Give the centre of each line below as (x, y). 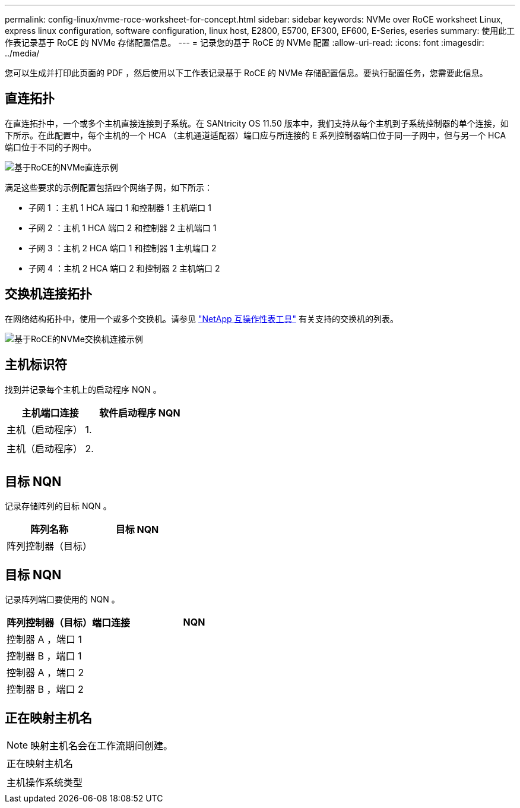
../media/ (22, 53)
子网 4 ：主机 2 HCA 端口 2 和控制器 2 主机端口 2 (124, 268)
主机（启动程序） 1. (49, 429)
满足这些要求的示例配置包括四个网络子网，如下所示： (109, 187)
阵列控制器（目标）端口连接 (69, 623)
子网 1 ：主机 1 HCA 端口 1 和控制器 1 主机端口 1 (120, 207)
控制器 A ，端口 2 (45, 673)
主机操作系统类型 (45, 783)
